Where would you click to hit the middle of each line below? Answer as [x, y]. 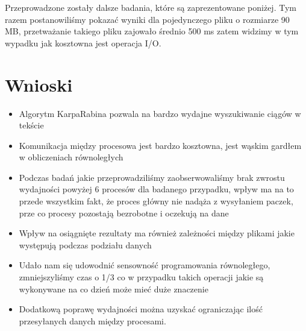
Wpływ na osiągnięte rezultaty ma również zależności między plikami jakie [157, 233]
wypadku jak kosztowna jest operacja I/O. [83, 43]
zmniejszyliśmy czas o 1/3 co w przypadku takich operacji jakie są [141, 277]
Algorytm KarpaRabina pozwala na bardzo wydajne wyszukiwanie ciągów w [160, 113]
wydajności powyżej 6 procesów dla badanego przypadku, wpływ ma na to [156, 189]
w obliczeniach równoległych [71, 157]
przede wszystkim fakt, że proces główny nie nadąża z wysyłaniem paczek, [156, 201]
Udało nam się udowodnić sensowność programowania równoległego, [145, 265]
